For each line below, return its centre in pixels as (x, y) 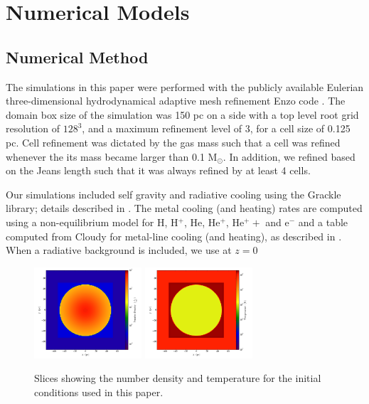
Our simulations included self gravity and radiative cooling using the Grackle (173, 194)
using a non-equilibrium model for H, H (92, 222)
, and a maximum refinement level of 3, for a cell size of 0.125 (216, 128)
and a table (323, 222)
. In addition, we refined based (289, 156)
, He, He (202, 222)
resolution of (33, 128)
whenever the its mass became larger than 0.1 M (112, 156)
